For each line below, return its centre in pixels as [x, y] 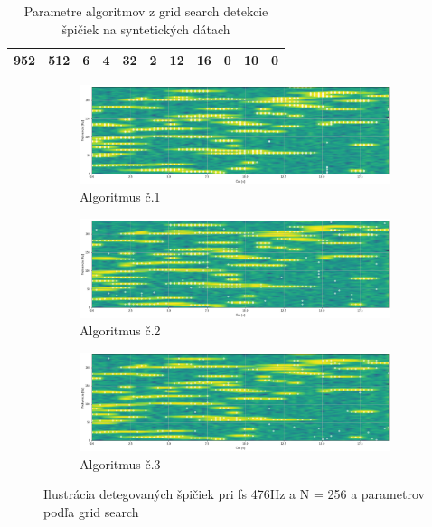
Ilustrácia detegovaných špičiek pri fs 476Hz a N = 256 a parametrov [234, 494]
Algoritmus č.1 [120, 197]
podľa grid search [91, 511]
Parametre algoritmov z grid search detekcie [146, 11]
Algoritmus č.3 [120, 463]
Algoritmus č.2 [120, 330]
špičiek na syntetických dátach [146, 28]
